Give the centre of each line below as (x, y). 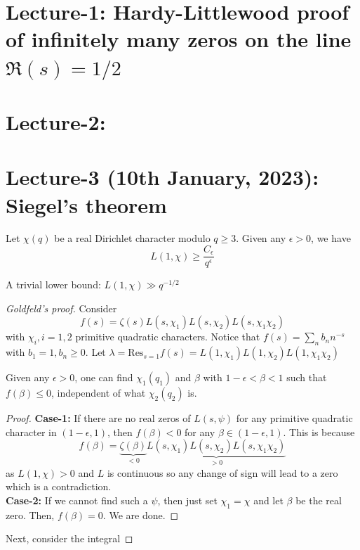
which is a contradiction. (59, 486)
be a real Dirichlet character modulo (132, 238)
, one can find (104, 377)
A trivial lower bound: (53, 284)
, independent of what (98, 393)
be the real (319, 500)
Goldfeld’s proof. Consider (61, 308)
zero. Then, (30, 514)
